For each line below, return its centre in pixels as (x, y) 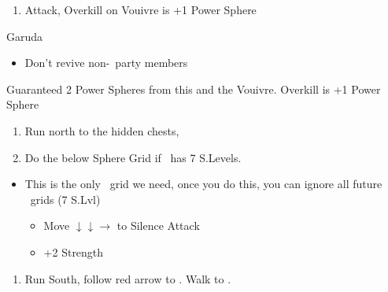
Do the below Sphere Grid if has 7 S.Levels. (133, 157)
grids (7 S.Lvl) (65, 199)
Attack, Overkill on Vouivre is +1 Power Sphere (140, 9)
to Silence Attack (158, 225)
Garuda (25, 36)
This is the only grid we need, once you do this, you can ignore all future (203, 184)
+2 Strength (74, 251)
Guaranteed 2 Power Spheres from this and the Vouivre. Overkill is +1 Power (194, 89)
